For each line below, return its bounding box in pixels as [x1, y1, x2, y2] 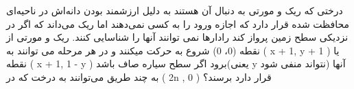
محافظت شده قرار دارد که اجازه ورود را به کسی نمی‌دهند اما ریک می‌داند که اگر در [6, 16, 350, 31]
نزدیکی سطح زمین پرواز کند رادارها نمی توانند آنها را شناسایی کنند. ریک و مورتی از [6, 30, 349, 44]
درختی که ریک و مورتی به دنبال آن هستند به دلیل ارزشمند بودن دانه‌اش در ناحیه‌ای [6, 3, 343, 17]
